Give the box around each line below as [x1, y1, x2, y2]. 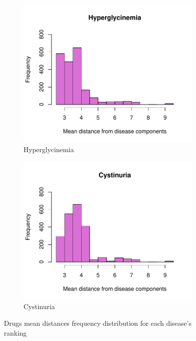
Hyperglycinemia [24, 144, 74, 154]
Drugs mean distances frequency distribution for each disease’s [4, 318, 192, 328]
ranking [4, 327, 27, 338]
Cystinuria [24, 301, 55, 312]
